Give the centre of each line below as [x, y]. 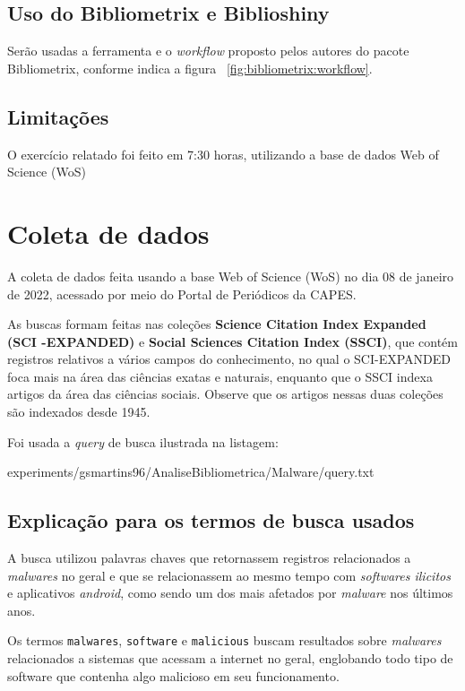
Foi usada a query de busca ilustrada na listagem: [143, 441]
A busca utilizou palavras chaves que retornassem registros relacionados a [209, 558]
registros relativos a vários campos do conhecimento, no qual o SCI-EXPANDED [229, 359]
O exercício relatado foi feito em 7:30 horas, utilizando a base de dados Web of [223, 154]
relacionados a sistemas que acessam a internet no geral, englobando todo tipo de [230, 658]
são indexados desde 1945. [79, 412]
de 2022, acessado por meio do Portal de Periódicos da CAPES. [182, 294]
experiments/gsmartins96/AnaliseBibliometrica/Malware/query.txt [191, 472]
